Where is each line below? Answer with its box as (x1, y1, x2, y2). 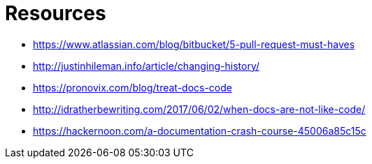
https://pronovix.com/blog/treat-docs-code (33, 81, 232, 94)
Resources (5, 1, 106, 25)
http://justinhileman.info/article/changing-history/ (33, 59, 260, 72)
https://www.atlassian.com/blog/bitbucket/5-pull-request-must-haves (33, 38, 355, 50)
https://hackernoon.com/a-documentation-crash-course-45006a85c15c (33, 124, 366, 137)
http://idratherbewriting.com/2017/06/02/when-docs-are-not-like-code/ (33, 103, 366, 115)
